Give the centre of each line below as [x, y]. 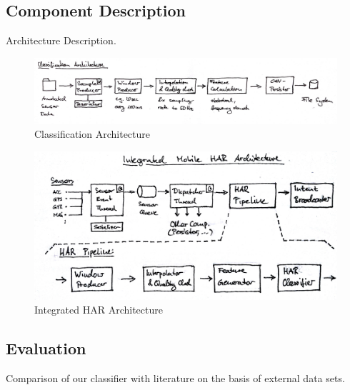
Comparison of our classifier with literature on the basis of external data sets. [175, 377]
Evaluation [46, 348]
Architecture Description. [61, 40]
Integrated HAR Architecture [99, 310]
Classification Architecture [92, 134]
